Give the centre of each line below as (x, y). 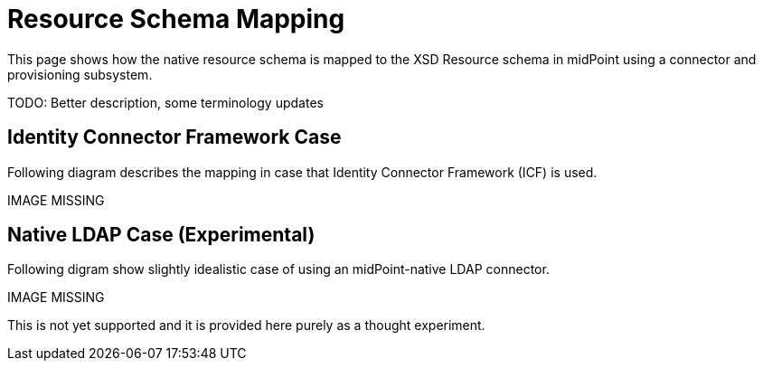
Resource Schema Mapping (176, 19)
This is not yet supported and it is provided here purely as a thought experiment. (246, 326)
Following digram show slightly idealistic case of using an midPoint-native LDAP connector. (278, 269)
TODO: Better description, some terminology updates (165, 102)
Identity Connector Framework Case (174, 137)
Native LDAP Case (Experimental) (161, 235)
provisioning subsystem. (80, 74)
